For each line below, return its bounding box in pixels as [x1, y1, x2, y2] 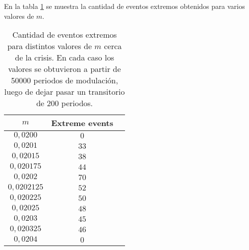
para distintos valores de [7, 40, 92, 52]
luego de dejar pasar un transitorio [4, 86, 125, 98]
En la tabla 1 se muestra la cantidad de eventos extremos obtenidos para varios [4, 1, 245, 11]
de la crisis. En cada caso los [15, 52, 114, 63]
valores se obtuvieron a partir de [8, 63, 121, 75]
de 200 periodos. [36, 97, 93, 109]
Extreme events [51, 117, 114, 129]
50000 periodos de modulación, [11, 74, 118, 86]
